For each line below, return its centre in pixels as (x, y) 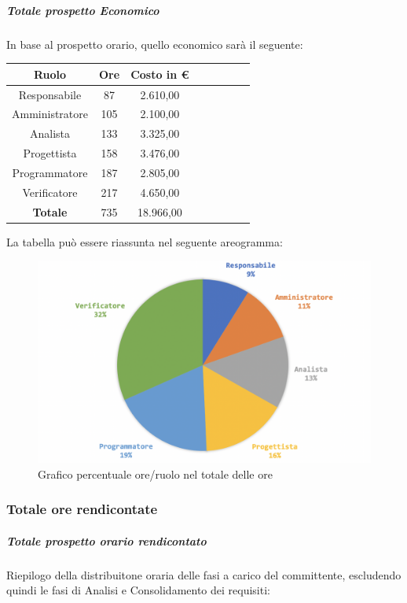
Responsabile (50, 94)
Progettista (50, 153)
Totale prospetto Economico (83, 10)
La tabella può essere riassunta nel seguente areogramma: (145, 241)
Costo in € (160, 74)
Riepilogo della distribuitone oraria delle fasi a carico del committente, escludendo (204, 574)
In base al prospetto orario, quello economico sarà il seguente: (155, 44)
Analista (50, 133)
